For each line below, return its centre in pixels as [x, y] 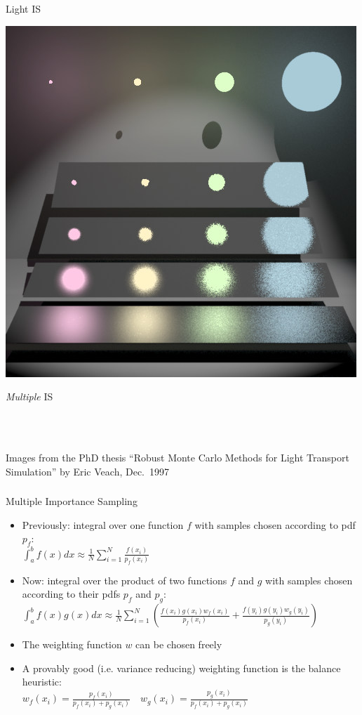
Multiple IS [29, 396]
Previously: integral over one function [103, 524]
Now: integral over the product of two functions [125, 580]
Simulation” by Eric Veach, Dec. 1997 [87, 471]
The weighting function [72, 644]
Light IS [23, 8]
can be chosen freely [179, 644]
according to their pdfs [71, 594]
